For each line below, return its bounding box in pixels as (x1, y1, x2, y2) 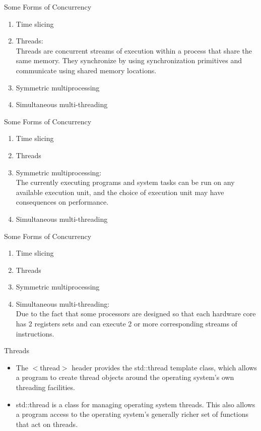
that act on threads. (16, 418, 78, 429)
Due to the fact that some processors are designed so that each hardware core (16, 308, 256, 319)
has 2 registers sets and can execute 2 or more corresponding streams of (16, 318, 237, 329)
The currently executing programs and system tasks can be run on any (16, 177, 235, 187)
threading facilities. (16, 382, 75, 393)
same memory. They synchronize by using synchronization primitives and (16, 55, 242, 66)
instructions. (16, 328, 54, 339)
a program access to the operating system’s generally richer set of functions (16, 409, 248, 419)
